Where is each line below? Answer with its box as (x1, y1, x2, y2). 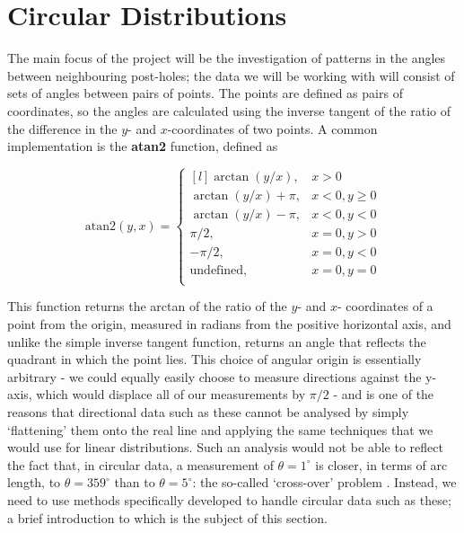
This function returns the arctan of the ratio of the (7, 297, 287, 315)
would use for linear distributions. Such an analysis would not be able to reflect (7, 438, 443, 457)
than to (114, 473, 155, 492)
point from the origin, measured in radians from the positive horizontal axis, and (7, 314, 451, 333)
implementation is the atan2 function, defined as (7, 137, 278, 155)
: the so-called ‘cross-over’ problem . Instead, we (192, 473, 457, 492)
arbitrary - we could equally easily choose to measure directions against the (7, 367, 422, 386)
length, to (7, 473, 61, 492)
